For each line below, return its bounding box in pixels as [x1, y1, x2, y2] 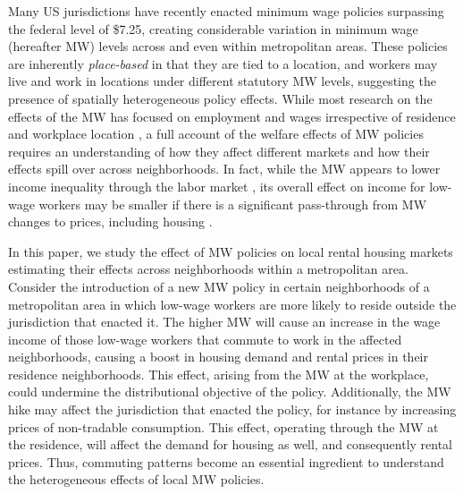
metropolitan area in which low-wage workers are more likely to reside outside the [8, 294, 457, 313]
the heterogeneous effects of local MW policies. [8, 470, 265, 489]
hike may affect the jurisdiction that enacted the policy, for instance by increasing [8, 400, 457, 419]
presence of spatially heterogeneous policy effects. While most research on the [8, 89, 433, 107]
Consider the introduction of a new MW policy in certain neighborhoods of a [8, 277, 430, 295]
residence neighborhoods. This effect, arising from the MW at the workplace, [8, 364, 429, 383]
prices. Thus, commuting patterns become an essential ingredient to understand [8, 452, 444, 471]
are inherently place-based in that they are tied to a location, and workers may [8, 54, 438, 72]
